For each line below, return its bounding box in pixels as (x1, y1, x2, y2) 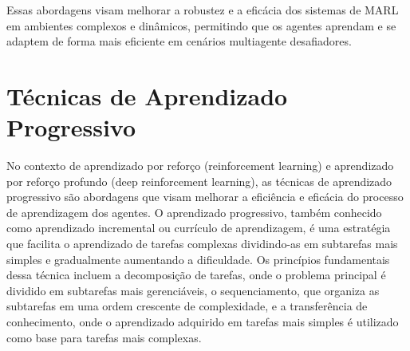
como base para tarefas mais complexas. (6, 329, 202, 345)
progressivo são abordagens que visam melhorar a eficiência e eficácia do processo (6, 188, 404, 205)
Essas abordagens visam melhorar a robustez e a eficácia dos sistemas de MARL (6, 2, 399, 18)
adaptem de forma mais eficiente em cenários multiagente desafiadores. (6, 33, 352, 49)
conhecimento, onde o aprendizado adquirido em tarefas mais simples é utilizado (6, 314, 399, 330)
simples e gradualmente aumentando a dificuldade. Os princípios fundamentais (6, 250, 390, 267)
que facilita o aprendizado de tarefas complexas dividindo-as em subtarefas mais (6, 235, 398, 252)
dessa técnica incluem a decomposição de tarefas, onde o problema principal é (6, 266, 386, 283)
